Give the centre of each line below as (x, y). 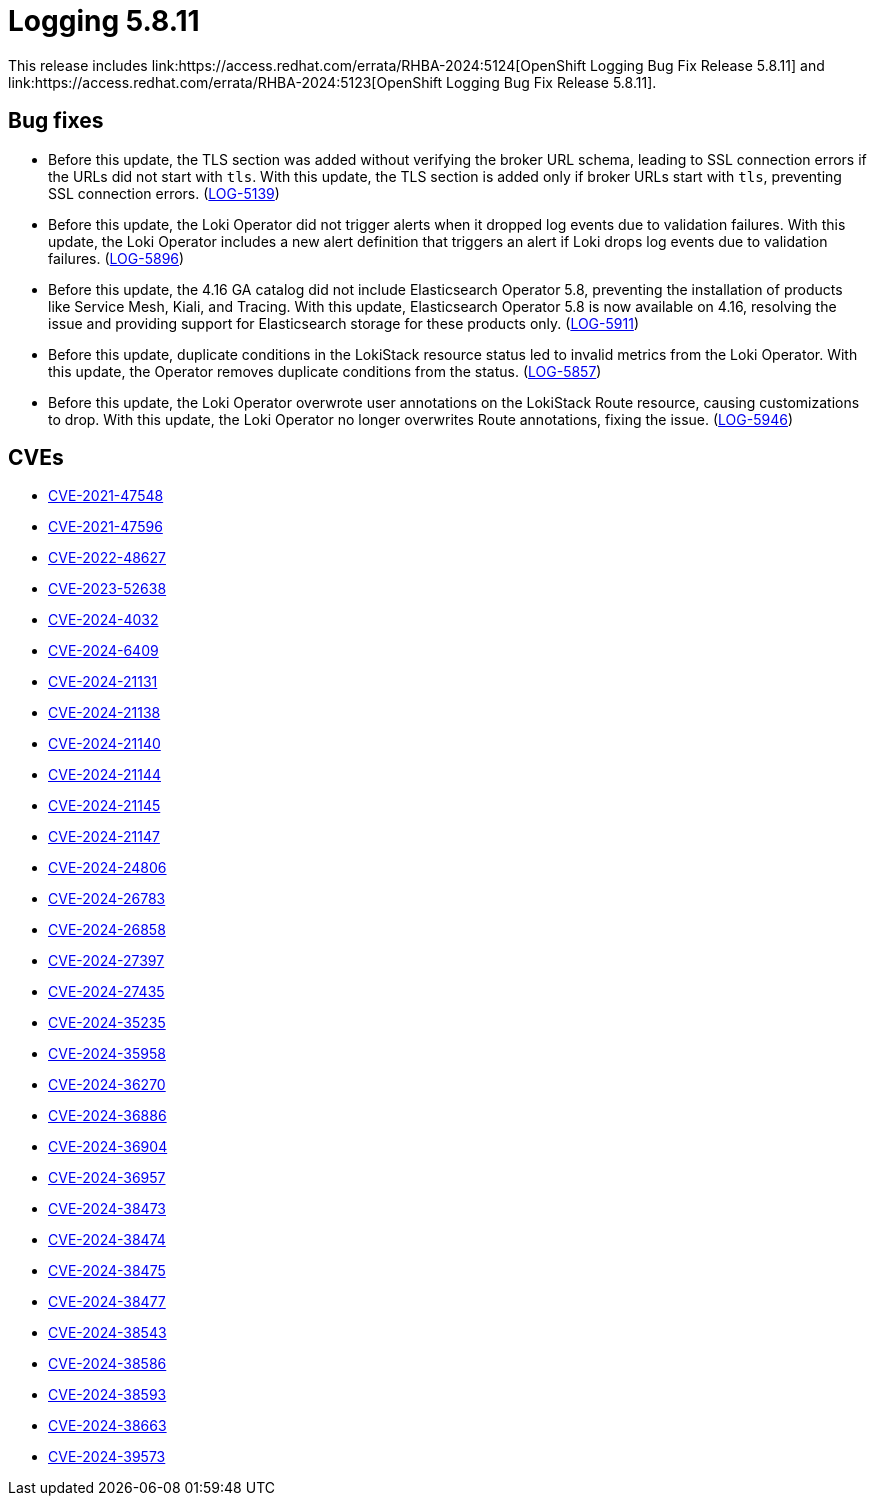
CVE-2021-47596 (105, 527)
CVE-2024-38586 (107, 1364)
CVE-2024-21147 (104, 837)
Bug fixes (56, 121)
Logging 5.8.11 (104, 21)
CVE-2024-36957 (107, 1178)
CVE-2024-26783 (107, 899)
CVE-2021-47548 (106, 496)
